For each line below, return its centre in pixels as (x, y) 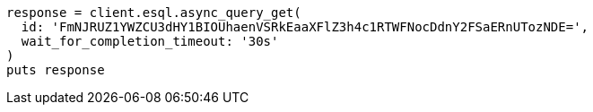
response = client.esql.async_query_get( (154, 13)
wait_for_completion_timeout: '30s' (150, 41)
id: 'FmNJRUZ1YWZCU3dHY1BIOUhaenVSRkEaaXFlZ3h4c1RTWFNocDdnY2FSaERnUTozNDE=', (305, 27)
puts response (56, 70)
